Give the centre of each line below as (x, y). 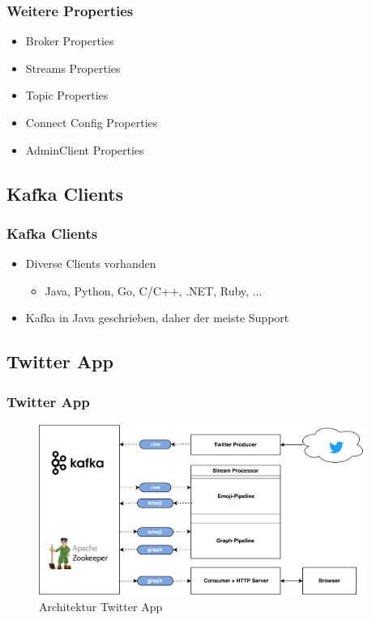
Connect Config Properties (92, 122)
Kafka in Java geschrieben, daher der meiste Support (157, 318)
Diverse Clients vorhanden (91, 263)
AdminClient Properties (85, 149)
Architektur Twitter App (101, 606)
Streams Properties (73, 68)
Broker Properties (70, 41)
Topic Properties (67, 95)
